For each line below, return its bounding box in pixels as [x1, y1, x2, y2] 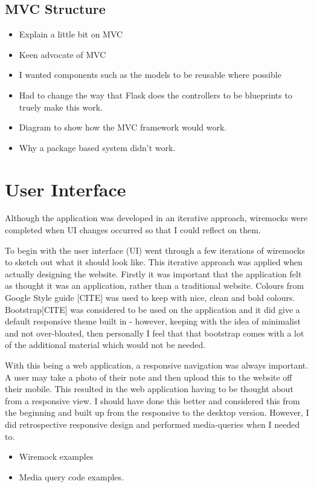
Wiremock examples [19, 450, 94, 463]
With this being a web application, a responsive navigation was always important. [5, 359, 309, 372]
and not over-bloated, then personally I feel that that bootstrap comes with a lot [5, 326, 304, 339]
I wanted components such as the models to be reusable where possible [19, 68, 281, 81]
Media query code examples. [19, 470, 124, 483]
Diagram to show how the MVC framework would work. [19, 121, 227, 134]
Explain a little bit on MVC [19, 28, 123, 40]
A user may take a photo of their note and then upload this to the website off [5, 370, 292, 383]
